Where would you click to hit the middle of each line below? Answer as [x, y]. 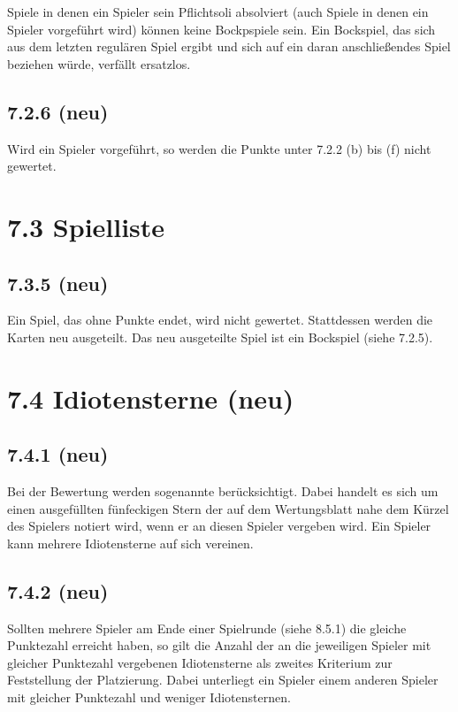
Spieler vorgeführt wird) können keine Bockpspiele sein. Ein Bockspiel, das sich [221, 29]
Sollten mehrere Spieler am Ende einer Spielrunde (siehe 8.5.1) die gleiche [207, 628]
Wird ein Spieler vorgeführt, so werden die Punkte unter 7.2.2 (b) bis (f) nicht [219, 148]
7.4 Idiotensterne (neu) [151, 398]
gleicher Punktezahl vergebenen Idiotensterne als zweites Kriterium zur [200, 662]
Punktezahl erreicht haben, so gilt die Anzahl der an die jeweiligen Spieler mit [219, 645]
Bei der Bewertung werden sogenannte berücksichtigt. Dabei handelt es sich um [223, 491]
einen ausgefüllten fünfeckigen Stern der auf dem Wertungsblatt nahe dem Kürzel [228, 508]
